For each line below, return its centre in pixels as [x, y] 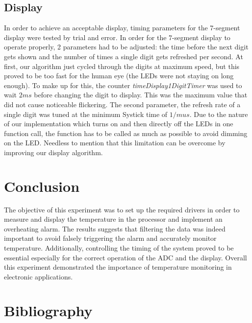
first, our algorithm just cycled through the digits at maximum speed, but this [122, 66]
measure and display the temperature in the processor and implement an [113, 219]
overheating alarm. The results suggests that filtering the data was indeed [115, 228]
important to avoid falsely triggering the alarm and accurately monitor [110, 238]
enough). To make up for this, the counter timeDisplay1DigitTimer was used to [123, 85]
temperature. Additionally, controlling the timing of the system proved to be [119, 248]
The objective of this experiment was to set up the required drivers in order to [122, 209]
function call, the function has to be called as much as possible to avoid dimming [126, 133]
